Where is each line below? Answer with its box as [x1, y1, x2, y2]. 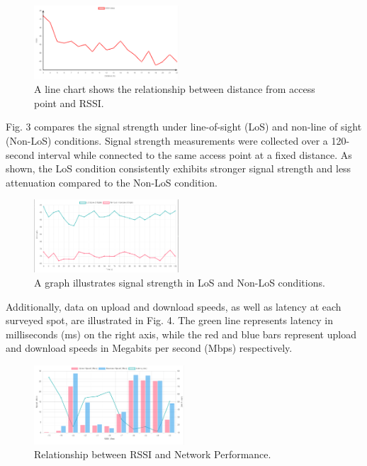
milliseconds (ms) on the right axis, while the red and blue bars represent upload [6, 326, 356, 341]
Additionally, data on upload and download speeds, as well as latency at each [6, 299, 341, 314]
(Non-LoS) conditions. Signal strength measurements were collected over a [6, 133, 328, 148]
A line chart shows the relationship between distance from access [34, 82, 315, 96]
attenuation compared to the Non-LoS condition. [6, 174, 218, 189]
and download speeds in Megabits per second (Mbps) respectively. [6, 340, 293, 355]
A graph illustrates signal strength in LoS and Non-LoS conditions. [34, 275, 325, 290]
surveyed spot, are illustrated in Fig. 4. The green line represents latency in [6, 313, 334, 328]
